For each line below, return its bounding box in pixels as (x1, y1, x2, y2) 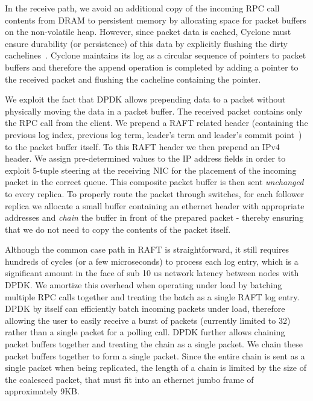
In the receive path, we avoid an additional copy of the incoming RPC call (5, 2, 280, 14)
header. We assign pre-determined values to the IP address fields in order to (5, 152, 286, 165)
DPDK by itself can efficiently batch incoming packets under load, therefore (5, 302, 285, 315)
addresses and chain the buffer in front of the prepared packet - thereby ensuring (5, 211, 304, 224)
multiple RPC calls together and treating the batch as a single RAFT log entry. (5, 290, 300, 303)
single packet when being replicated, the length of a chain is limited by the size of (5, 361, 306, 374)
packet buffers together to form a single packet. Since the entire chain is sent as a (5, 349, 305, 362)
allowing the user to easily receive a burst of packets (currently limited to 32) (5, 314, 291, 326)
